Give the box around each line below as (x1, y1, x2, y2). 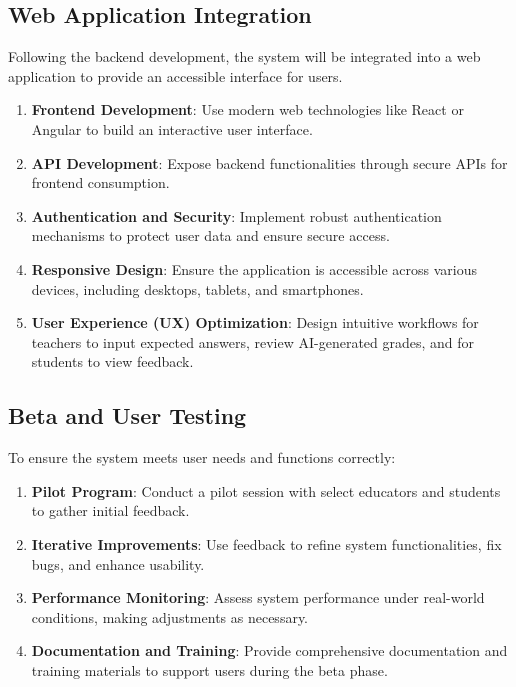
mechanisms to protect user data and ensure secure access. (31, 225, 390, 246)
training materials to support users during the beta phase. (31, 659, 388, 680)
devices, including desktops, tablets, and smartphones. (31, 278, 364, 299)
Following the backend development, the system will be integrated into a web (8, 46, 481, 67)
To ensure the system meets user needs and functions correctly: (8, 447, 396, 468)
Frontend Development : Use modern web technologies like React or (31, 99, 464, 120)
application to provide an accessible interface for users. (8, 65, 343, 86)
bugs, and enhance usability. (31, 553, 205, 574)
